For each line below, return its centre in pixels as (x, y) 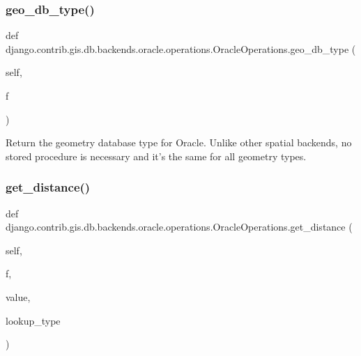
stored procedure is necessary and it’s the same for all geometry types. (156, 156)
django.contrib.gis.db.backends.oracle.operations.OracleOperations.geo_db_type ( (181, 48)
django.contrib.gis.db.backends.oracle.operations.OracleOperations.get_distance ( (179, 227)
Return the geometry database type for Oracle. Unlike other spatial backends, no (179, 142)
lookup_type (33, 320)
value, (18, 296)
